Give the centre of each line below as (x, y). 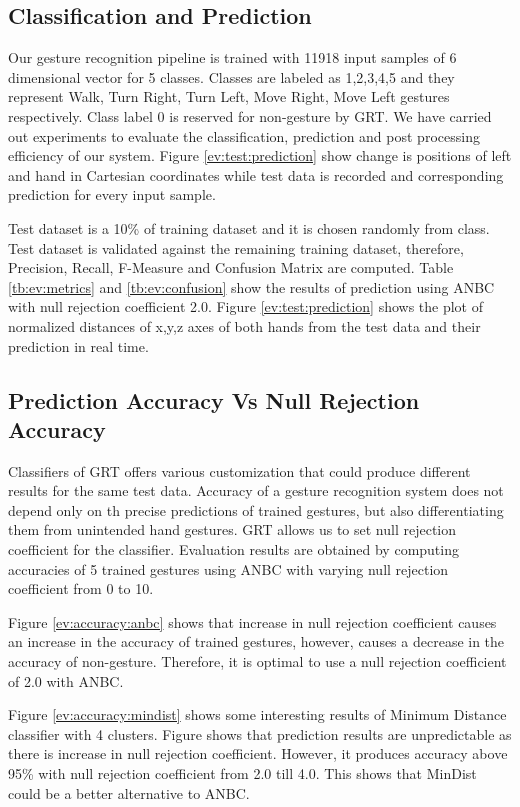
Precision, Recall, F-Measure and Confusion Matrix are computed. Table (231, 267)
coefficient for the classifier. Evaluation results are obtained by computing (233, 549)
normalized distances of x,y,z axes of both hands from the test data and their (244, 325)
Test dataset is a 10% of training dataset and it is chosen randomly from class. (249, 227)
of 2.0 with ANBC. (66, 680)
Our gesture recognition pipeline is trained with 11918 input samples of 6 (232, 57)
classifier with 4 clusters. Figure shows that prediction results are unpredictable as (260, 733)
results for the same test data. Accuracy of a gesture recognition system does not (256, 490)
